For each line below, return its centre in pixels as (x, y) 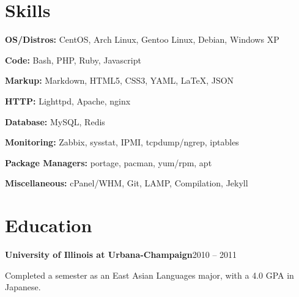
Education (49, 225)
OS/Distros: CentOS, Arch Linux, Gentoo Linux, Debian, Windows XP (142, 39)
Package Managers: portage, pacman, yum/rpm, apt (109, 162)
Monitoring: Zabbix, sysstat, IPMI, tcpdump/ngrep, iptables (122, 142)
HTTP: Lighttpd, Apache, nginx (68, 101)
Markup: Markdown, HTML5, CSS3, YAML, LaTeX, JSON (120, 80)
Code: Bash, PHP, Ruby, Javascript (73, 60)
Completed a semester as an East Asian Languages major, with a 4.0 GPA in (149, 275)
